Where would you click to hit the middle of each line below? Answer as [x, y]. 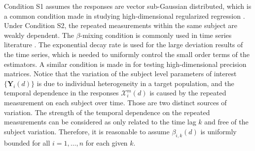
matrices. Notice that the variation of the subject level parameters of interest [120, 74]
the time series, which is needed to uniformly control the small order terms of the [127, 54]
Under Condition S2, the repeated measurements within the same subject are [121, 25]
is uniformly [219, 131]
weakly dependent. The [39, 35]
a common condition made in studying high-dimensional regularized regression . [125, 15]
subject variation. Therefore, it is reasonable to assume [87, 131]
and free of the [226, 122]
